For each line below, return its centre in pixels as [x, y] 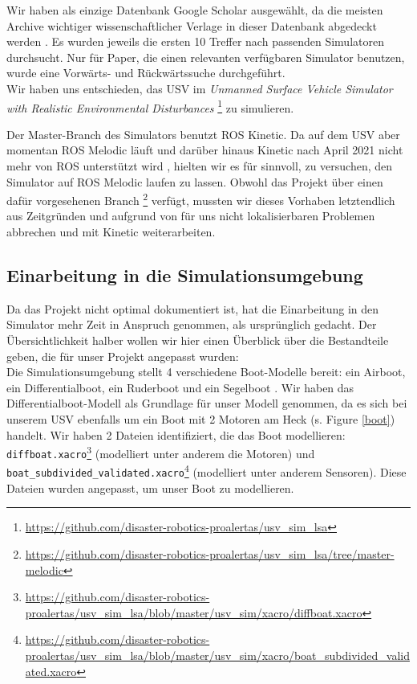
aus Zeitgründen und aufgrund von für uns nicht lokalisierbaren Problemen [191, 216]
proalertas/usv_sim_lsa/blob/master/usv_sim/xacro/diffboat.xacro [194, 612]
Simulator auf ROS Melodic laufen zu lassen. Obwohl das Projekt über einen [195, 181]
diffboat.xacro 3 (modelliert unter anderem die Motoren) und [161, 452]
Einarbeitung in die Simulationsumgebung [185, 275]
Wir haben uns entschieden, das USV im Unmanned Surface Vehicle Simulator [200, 88]
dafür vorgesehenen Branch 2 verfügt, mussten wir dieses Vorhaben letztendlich [201, 199]
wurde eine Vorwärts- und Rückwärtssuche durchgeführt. [146, 73]
